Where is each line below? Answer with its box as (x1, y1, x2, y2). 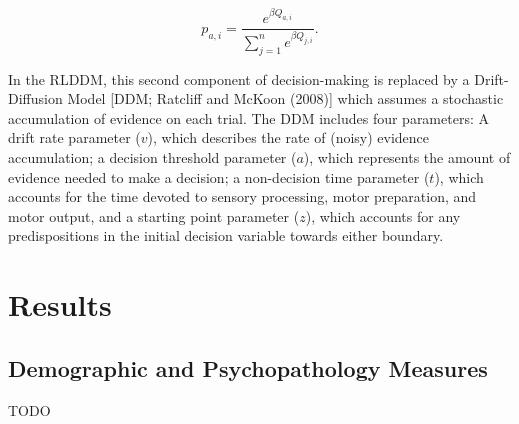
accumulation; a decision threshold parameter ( (8, 146, 297, 167)
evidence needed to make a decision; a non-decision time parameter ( (8, 166, 430, 187)
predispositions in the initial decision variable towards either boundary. (8, 225, 444, 246)
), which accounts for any (305, 205, 461, 226)
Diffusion (8, 88, 63, 109)
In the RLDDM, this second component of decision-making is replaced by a (8, 68, 470, 89)
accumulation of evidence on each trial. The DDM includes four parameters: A (8, 107, 489, 128)
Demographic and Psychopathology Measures (8, 352, 488, 383)
